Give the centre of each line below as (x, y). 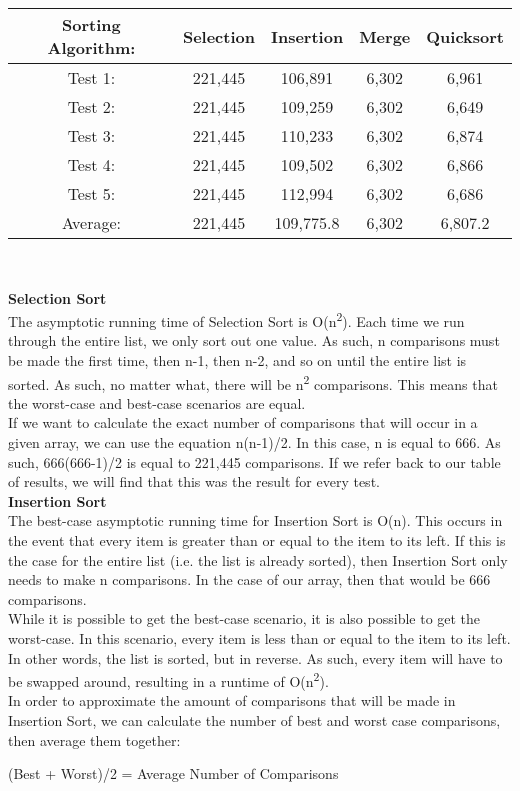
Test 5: (91, 193)
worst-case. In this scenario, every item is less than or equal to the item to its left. (259, 638)
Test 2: (91, 106)
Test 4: (91, 164)
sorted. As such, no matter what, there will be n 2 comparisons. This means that (253, 382)
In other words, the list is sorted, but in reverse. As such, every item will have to (255, 657)
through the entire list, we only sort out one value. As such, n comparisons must (254, 340)
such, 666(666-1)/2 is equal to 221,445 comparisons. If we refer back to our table (254, 461)
